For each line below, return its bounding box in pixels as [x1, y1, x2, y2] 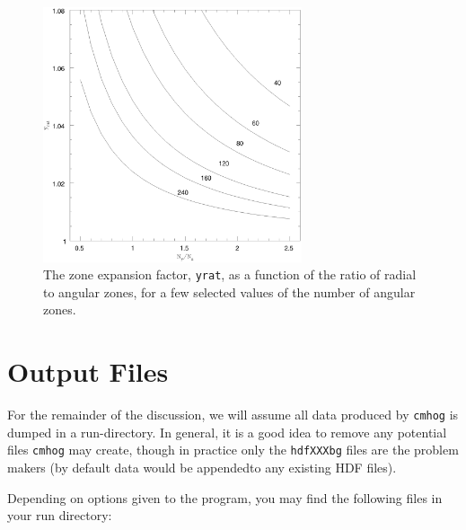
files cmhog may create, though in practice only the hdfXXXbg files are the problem [7, 440, 459, 459]
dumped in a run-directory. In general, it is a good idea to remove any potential [7, 422, 447, 441]
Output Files [7, 353, 169, 390]
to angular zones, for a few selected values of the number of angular [43, 282, 416, 301]
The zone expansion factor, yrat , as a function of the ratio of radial [43, 265, 417, 284]
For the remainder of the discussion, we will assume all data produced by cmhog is [7, 405, 459, 424]
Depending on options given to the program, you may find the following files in [7, 488, 443, 507]
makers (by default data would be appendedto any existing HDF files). [7, 457, 397, 476]
